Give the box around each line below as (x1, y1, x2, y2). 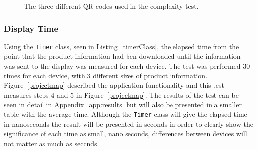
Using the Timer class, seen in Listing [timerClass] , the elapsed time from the (4, 41, 239, 51)
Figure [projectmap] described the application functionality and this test (4, 80, 224, 90)
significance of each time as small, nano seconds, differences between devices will (4, 128, 247, 139)
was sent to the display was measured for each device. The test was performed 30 (4, 61, 250, 71)
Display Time (4, 22, 59, 34)
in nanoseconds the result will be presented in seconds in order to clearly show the (4, 118, 253, 129)
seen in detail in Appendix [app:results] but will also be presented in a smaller (4, 99, 242, 110)
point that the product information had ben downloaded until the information (4, 51, 241, 61)
